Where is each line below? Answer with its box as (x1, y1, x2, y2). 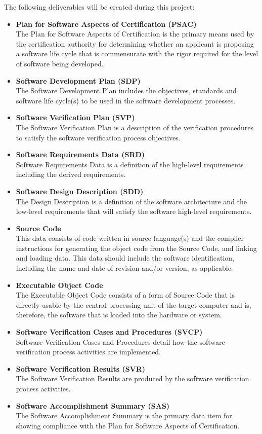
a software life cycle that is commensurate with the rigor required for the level (16, 48, 258, 59)
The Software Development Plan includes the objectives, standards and (16, 85, 237, 96)
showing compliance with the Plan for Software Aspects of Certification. (16, 420, 240, 430)
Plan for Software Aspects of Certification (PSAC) (16, 18, 197, 29)
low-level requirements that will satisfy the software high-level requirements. (16, 206, 252, 216)
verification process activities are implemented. (16, 346, 161, 357)
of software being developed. (16, 58, 104, 68)
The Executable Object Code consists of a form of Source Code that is (16, 290, 235, 300)
